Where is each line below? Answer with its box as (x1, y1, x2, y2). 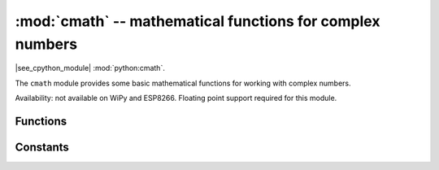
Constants (15, 140, 69, 154)
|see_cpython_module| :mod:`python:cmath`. (15, 63, 166, 73)
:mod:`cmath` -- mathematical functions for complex (15, 12, 380, 30)
